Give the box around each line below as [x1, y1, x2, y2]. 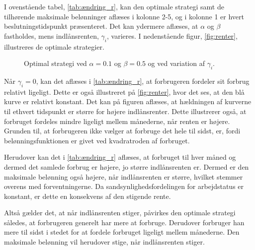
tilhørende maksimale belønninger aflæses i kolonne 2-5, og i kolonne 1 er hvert [4, 11, 244, 21]
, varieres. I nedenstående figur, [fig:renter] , [107, 30, 238, 41]
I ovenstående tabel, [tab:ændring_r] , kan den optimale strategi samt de [4, 1, 224, 11]
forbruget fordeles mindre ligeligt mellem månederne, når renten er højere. [4, 116, 230, 126]
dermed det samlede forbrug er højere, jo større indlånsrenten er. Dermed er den [4, 161, 249, 172]
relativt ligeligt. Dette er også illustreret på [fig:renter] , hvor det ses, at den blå [4, 86, 245, 97]
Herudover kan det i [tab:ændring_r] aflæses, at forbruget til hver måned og [4, 152, 236, 162]
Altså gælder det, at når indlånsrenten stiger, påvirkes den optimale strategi [4, 207, 236, 218]
